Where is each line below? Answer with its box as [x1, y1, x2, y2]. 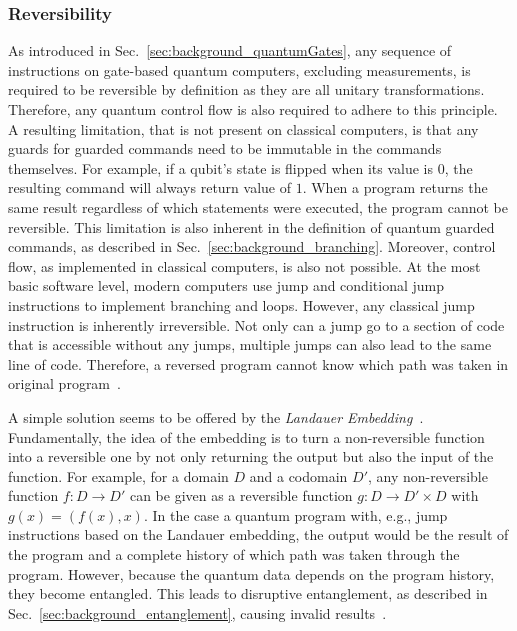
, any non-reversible [367, 465, 488, 486]
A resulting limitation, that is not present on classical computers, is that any [8, 118, 479, 139]
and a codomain [249, 465, 348, 486]
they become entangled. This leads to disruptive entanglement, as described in [8, 583, 488, 604]
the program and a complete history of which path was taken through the [8, 544, 460, 565]
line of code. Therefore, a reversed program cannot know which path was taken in [8, 353, 509, 374]
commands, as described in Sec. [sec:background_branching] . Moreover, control [8, 236, 496, 257]
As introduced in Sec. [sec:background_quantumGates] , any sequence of [8, 40, 452, 61]
